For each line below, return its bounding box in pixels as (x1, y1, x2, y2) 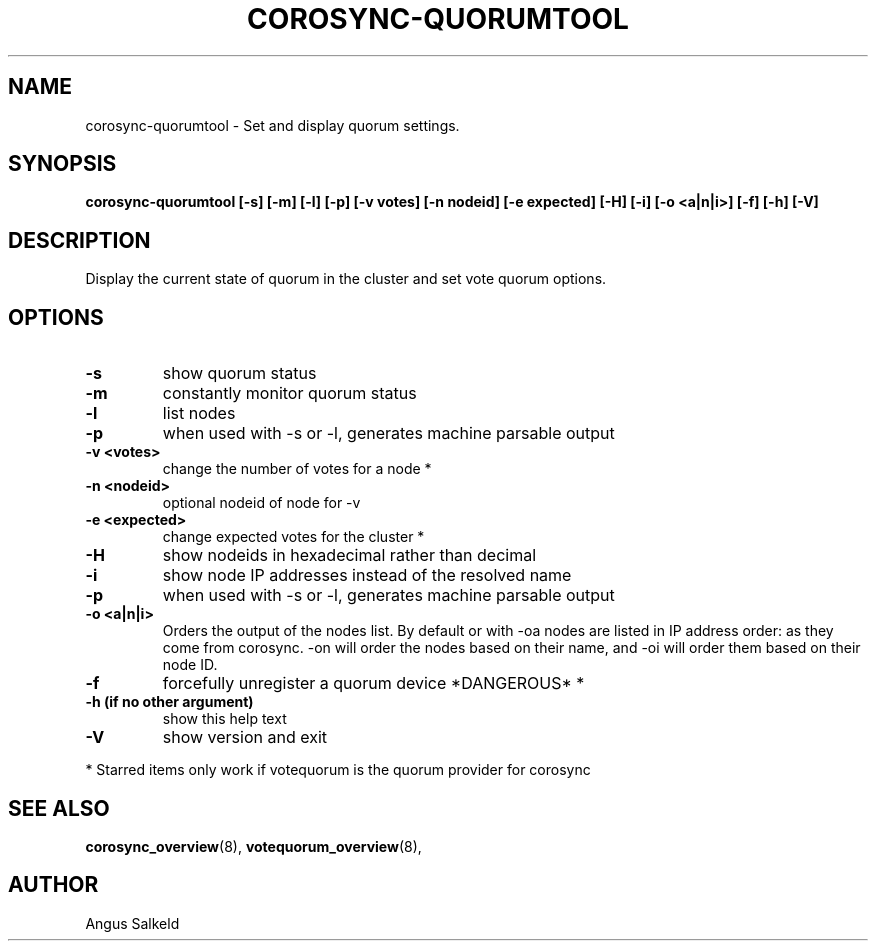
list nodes (162, 403, 236, 424)
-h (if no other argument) (85, 693, 254, 711)
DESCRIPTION (8, 227, 151, 253)
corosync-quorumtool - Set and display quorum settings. (85, 116, 460, 134)
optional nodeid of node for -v (162, 494, 361, 512)
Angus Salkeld (85, 914, 180, 932)
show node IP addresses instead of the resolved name (162, 565, 572, 586)
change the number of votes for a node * (162, 460, 432, 478)
